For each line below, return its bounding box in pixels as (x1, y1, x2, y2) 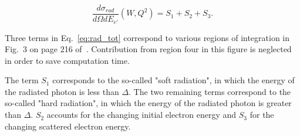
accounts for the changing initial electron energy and (46, 108, 237, 121)
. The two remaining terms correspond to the (129, 85, 291, 97)
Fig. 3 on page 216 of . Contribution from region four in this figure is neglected (5, 43, 292, 55)
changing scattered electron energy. (5, 120, 131, 132)
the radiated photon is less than (5, 85, 119, 97)
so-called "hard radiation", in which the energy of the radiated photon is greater (5, 97, 292, 109)
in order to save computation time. (5, 54, 130, 66)
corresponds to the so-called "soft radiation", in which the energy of (52, 74, 295, 86)
